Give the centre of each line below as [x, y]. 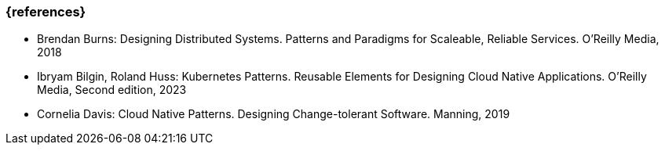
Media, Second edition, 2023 [112, 90]
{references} [46, 12]
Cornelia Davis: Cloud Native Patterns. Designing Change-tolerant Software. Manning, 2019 [274, 114]
